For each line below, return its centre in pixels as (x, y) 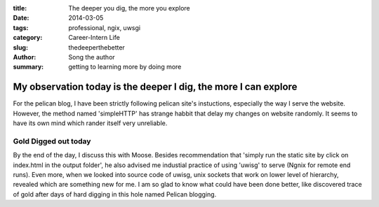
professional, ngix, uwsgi (104, 27)
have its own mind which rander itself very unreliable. (90, 123)
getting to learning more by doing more (125, 67)
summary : (28, 67)
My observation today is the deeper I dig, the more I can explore (155, 87)
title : (20, 8)
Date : (21, 18)
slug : (20, 47)
